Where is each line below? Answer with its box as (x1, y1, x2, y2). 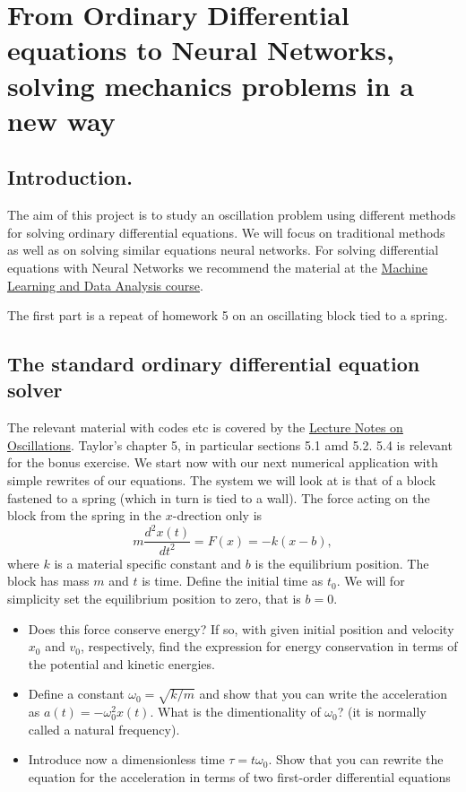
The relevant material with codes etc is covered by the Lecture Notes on (7, 418, 403, 437)
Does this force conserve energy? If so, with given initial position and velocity (28, 619, 454, 638)
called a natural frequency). (28, 719, 180, 738)
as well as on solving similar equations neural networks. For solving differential (7, 240, 439, 259)
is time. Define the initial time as (142, 571, 324, 590)
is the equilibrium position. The (255, 553, 429, 572)
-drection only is (172, 506, 263, 525)
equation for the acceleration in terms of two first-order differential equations (28, 767, 451, 786)
